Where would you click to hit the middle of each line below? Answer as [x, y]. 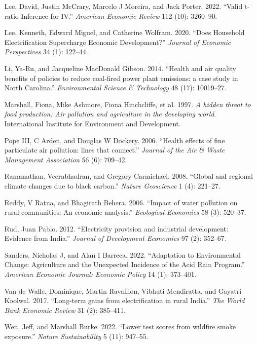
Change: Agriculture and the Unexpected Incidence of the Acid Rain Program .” [125, 264]
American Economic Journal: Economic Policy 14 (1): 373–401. [101, 274]
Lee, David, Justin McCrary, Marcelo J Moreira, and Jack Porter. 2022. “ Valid [124, 6]
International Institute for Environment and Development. [93, 123]
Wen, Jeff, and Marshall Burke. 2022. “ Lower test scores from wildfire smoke [120, 326]
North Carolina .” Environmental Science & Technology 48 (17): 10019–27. [115, 88]
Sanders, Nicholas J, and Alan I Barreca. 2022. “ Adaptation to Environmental [123, 254]
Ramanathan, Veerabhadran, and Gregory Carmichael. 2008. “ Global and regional [129, 176]
